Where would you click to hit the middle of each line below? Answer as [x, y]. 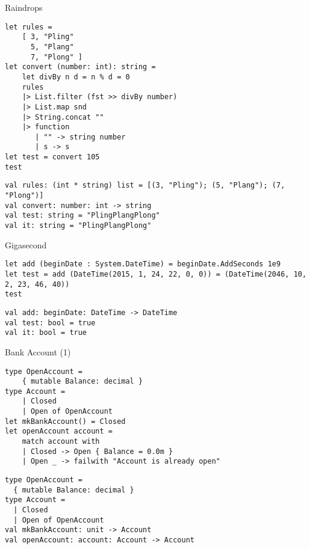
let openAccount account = [59, 431]
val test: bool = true [50, 323]
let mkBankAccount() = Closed [65, 421]
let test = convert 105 [52, 157]
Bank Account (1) [38, 351]
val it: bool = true [46, 333]
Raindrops [24, 7]
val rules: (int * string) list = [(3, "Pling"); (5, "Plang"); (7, [145, 186]
